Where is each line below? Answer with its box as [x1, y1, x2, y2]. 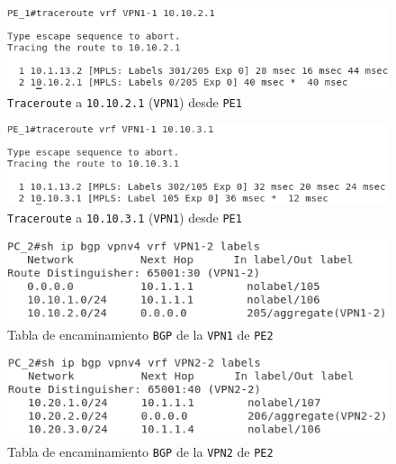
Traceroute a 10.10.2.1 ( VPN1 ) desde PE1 [7, 92, 242, 111]
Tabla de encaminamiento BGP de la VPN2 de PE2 [7, 441, 274, 460]
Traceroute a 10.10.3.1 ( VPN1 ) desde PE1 [7, 207, 242, 226]
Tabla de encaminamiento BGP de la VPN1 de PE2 [7, 325, 274, 344]
